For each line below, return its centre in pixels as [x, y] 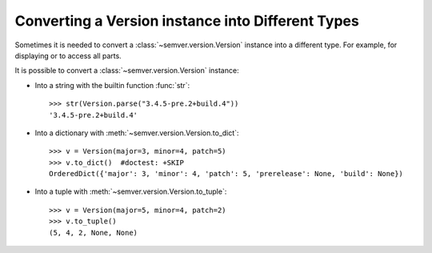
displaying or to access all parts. [68, 55]
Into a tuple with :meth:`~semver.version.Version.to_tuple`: [131, 191]
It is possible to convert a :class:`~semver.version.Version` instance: [127, 70]
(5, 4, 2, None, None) [94, 233]
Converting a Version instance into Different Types [187, 21]
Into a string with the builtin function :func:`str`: [112, 85]
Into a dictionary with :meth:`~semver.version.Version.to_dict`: [137, 133]
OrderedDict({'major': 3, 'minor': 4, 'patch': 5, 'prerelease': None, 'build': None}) [226, 174]
